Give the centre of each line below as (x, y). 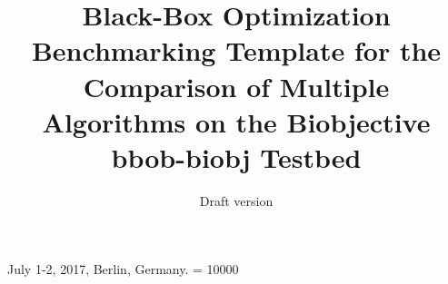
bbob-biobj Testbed (236, 157)
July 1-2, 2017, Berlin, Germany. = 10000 (123, 269)
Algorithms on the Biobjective (236, 121)
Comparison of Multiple (236, 86)
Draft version (236, 200)
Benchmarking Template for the (236, 50)
